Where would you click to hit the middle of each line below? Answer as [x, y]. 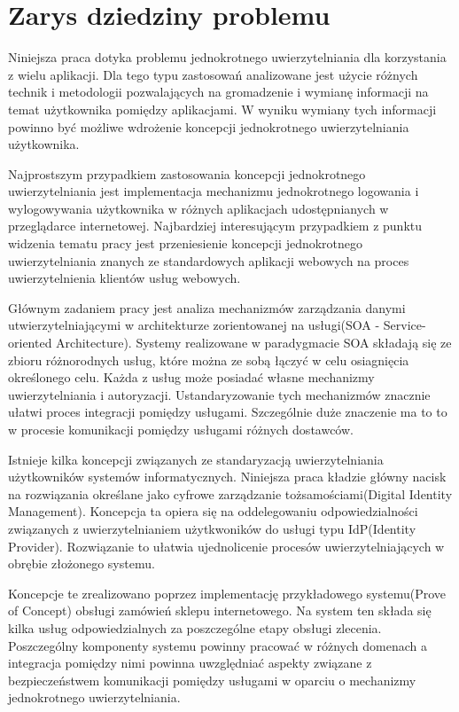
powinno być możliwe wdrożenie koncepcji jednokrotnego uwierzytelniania [209, 126]
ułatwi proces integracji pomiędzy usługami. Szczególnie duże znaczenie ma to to [228, 412]
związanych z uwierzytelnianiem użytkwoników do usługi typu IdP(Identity [212, 528]
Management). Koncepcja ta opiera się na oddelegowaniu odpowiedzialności [213, 511]
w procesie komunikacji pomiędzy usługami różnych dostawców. [181, 429]
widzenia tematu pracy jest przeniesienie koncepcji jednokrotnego [186, 243]
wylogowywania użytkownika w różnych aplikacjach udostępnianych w [198, 208]
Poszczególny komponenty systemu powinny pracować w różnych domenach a [218, 645]
